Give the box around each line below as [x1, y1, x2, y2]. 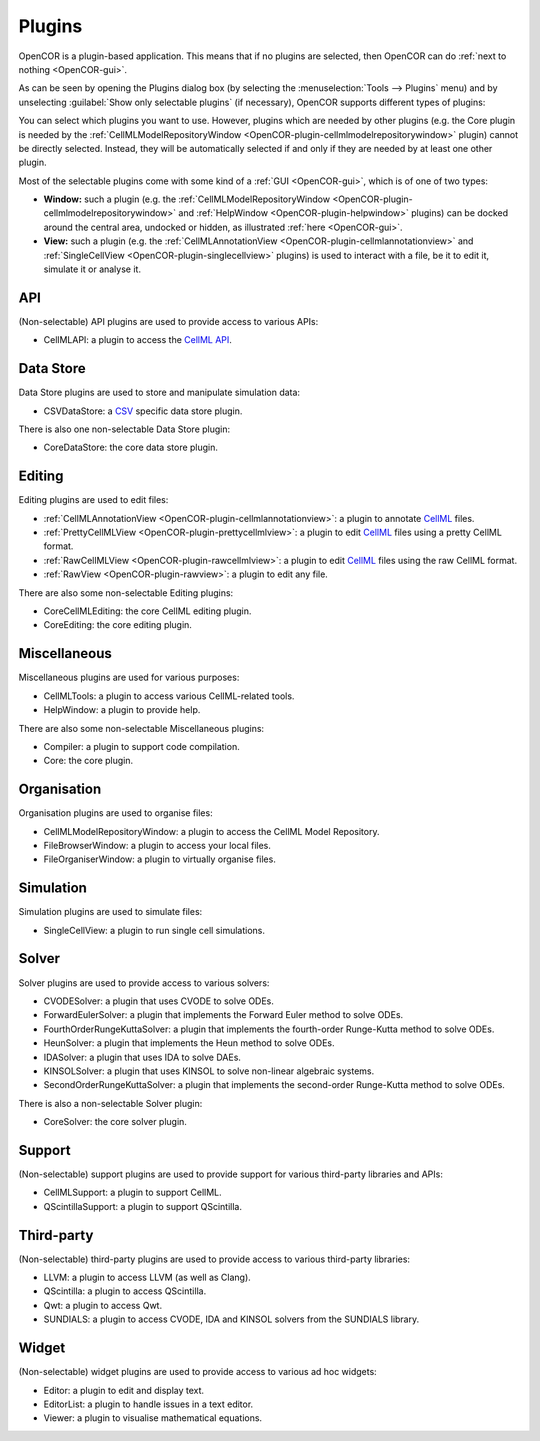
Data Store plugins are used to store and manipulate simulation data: [18, 386, 300, 399]
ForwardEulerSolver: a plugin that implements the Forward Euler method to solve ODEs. [43, 1009, 404, 1021]
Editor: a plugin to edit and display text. [43, 1384, 205, 1396]
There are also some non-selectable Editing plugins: [18, 586, 234, 599]
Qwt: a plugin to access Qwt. [43, 1299, 163, 1311]
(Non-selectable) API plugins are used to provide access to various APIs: [18, 315, 319, 327]
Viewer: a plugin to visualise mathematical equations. [43, 1412, 263, 1424]
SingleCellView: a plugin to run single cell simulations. [43, 924, 265, 936]
